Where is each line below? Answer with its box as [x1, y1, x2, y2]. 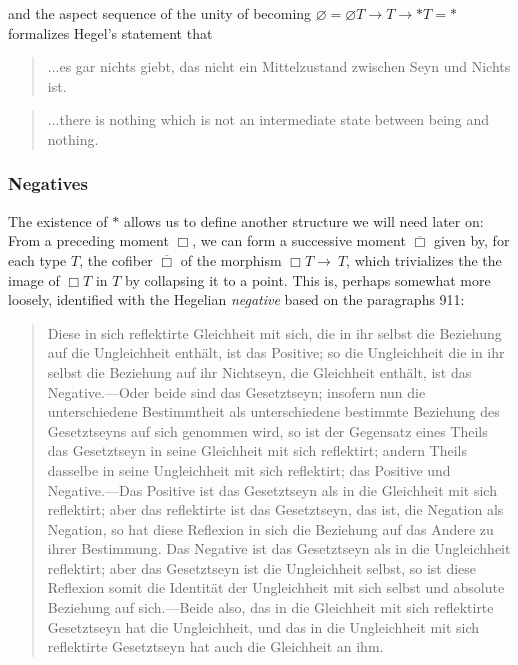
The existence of [8, 210, 108, 231]
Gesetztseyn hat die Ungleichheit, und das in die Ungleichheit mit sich [47, 616, 480, 637]
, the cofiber [79, 249, 153, 270]
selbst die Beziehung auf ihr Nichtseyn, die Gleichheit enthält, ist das [47, 361, 472, 382]
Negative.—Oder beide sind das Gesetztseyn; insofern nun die [47, 381, 426, 402]
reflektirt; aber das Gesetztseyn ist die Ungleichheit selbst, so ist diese [47, 557, 477, 578]
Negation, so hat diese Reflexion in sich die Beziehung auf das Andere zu [47, 518, 494, 539]
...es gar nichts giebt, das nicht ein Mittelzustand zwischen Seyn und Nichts [47, 56, 511, 77]
